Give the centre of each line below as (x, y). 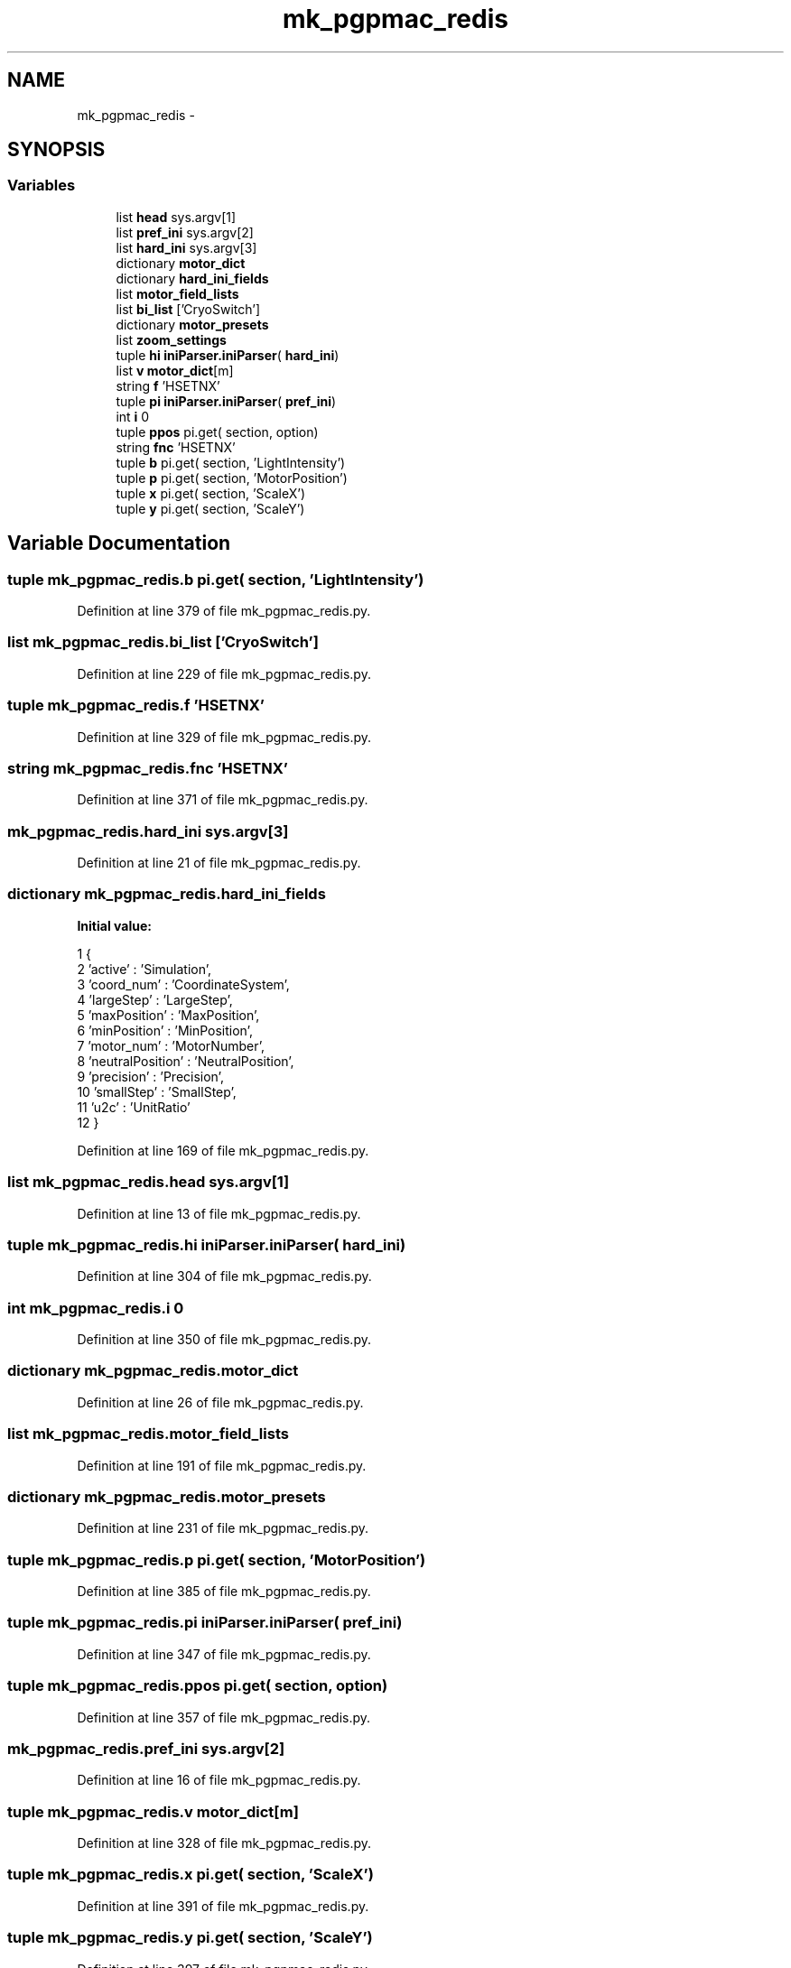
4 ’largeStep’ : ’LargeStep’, (155, 999)
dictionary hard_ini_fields (192, 278)
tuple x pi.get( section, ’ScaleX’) (210, 493)
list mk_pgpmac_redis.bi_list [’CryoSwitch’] (163, 642)
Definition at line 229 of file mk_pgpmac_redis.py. (224, 673)
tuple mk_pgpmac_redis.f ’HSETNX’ (136, 706)
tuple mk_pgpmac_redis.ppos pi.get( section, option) (198, 1686)
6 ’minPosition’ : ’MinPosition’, (165, 1030)
